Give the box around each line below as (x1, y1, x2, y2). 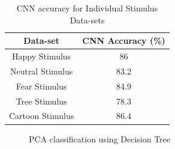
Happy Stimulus (12, 50, 71, 62)
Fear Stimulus (16, 79, 67, 92)
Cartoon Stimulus (9, 109, 74, 122)
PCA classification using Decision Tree (29, 132, 170, 145)
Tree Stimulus (16, 94, 67, 107)
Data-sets (70, 13, 105, 26)
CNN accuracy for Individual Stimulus (16, 2, 158, 14)
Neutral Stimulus (10, 64, 73, 77)
